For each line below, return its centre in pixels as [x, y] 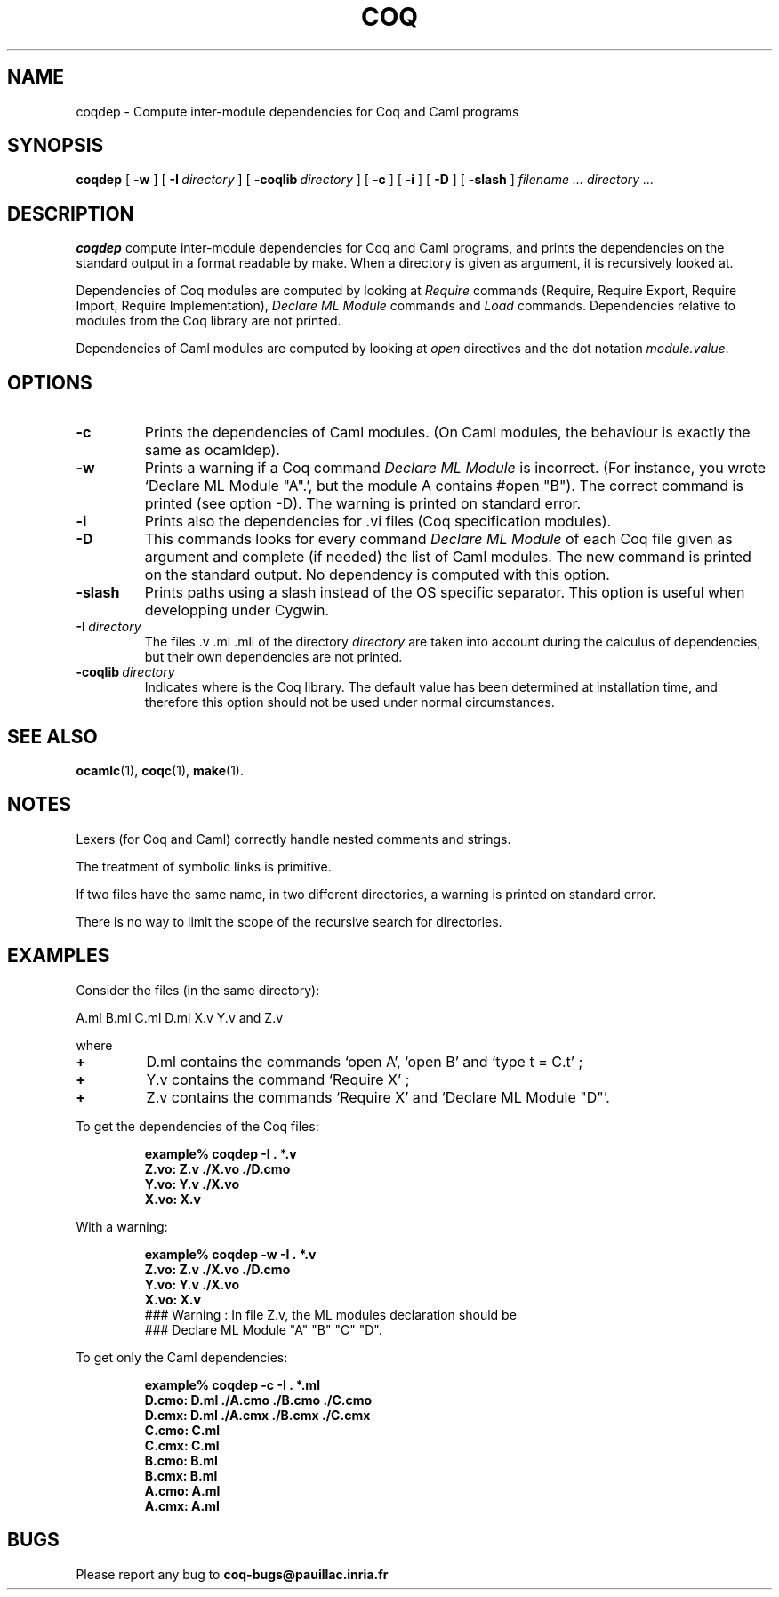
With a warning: [122, 1226]
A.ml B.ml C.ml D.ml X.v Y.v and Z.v [180, 1017]
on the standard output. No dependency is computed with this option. [377, 575]
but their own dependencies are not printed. [273, 657]
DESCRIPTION [71, 213]
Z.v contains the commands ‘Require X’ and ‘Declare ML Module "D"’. [378, 1097]
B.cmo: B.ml [181, 1460]
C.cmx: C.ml [182, 1445]
